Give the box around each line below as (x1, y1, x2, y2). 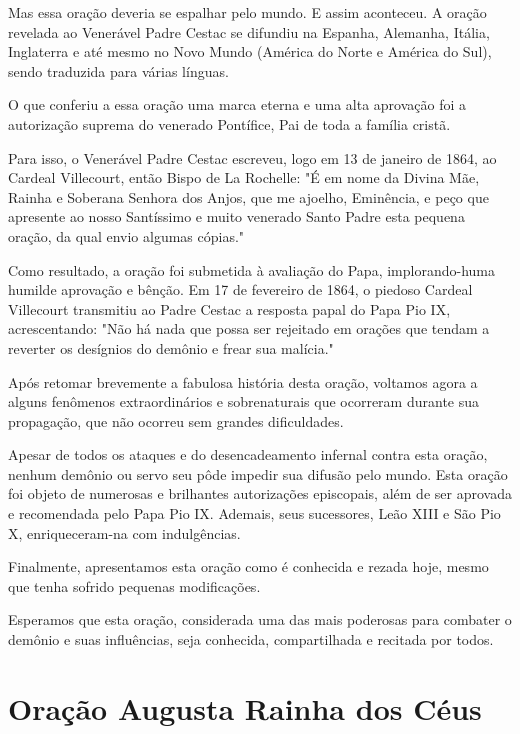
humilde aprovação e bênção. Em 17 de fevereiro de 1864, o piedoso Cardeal (8, 279, 473, 300)
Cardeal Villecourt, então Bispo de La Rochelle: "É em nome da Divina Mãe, (8, 167, 480, 188)
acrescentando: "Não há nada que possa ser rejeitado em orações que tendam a (8, 318, 490, 339)
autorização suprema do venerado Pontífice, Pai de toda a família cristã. (8, 113, 451, 134)
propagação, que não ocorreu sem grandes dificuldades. (8, 410, 344, 431)
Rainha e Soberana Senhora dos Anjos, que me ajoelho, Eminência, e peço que (8, 186, 489, 207)
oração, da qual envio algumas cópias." (8, 225, 245, 246)
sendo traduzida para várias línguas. (8, 60, 229, 81)
